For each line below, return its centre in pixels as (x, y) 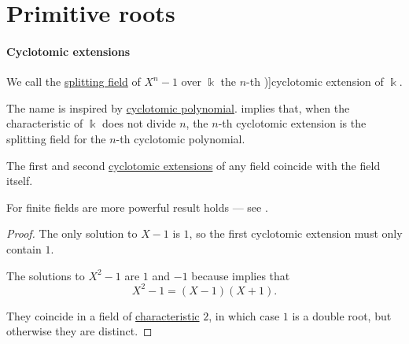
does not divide (139, 123)
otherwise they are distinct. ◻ (79, 331)
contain (24, 248)
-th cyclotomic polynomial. (181, 138)
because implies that (241, 275)
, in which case (244, 315)
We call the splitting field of (74, 81)
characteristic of (45, 123)
